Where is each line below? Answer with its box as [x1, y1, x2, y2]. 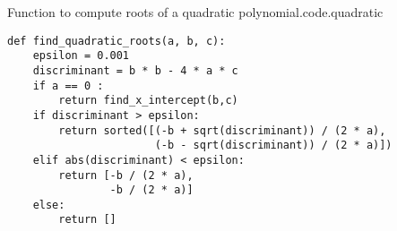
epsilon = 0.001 [32, 49, 130, 63]
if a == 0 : [32, 79, 104, 92]
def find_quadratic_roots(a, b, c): [7, 34, 226, 47]
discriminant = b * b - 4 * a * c [32, 64, 238, 77]
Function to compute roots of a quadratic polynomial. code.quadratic [7, 3, 384, 21]
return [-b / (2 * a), [58, 168, 194, 182]
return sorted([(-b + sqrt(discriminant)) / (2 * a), [58, 124, 386, 137]
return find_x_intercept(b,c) [58, 94, 238, 107]
